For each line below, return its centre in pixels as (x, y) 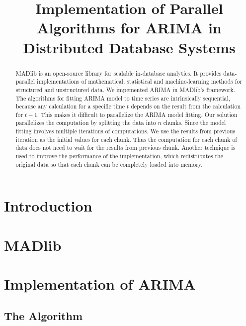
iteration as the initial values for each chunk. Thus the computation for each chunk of (126, 139)
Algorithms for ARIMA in (129, 28)
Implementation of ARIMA (100, 284)
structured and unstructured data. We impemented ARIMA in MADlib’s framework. (125, 89)
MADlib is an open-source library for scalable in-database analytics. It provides (119, 73)
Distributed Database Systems (129, 47)
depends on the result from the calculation (186, 106)
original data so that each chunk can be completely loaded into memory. (109, 164)
